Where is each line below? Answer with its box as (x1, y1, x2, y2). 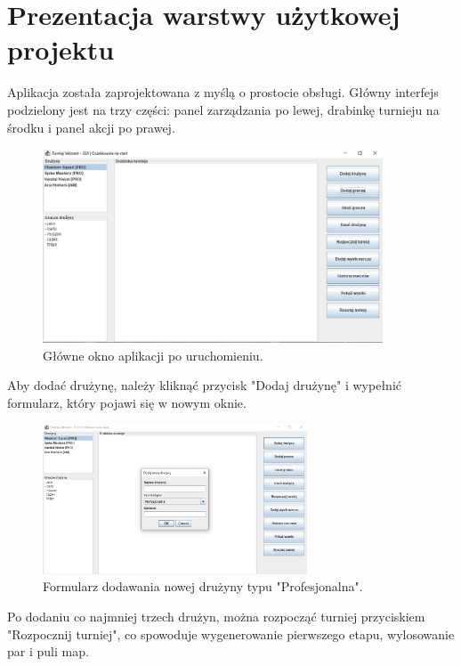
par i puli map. (7, 642, 89, 661)
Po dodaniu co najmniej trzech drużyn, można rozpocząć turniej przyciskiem (7, 607, 425, 626)
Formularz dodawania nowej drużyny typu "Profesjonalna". (43, 577, 363, 596)
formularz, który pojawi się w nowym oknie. (7, 393, 247, 411)
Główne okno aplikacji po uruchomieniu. (43, 345, 263, 364)
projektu (7, 31, 115, 68)
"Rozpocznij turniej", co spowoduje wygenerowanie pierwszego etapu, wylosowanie (7, 624, 455, 643)
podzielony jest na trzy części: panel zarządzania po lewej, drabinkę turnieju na (7, 100, 440, 118)
